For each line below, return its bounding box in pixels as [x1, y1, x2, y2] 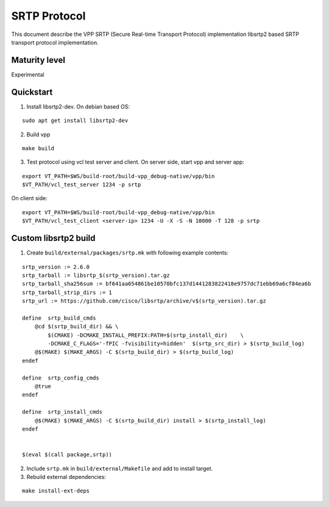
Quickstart [11, 87, 53, 97]
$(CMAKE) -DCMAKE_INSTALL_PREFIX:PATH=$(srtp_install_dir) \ [48, 331, 244, 339]
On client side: [11, 195, 48, 202]
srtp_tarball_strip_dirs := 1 [22, 289, 113, 296]
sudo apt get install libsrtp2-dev [22, 117, 129, 124]
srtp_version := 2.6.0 [22, 263, 90, 270]
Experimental [11, 71, 45, 78]
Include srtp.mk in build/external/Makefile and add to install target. [26, 464, 213, 472]
